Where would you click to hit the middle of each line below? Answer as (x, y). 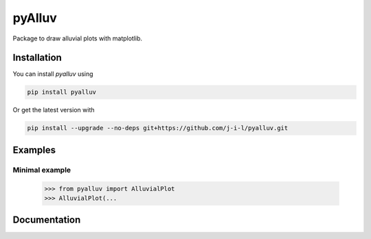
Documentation (47, 220)
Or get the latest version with (54, 110)
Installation (37, 58)
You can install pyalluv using (53, 74)
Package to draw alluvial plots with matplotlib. (78, 38)
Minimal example (42, 170)
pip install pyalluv (61, 92)
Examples (34, 150)
